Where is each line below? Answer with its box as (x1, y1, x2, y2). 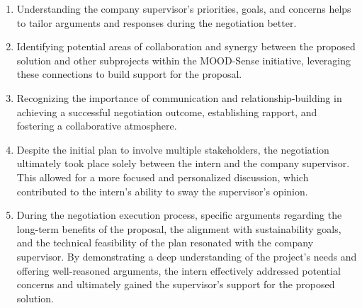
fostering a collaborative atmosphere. (16, 118, 177, 133)
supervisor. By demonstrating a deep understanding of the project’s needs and (16, 249, 357, 263)
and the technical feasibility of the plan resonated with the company (16, 235, 314, 250)
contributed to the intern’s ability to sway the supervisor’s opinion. (16, 183, 308, 198)
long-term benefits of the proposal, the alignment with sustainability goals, (16, 221, 341, 236)
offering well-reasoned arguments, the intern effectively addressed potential (16, 263, 341, 278)
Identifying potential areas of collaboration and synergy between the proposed (16, 39, 356, 54)
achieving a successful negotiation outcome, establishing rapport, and (16, 104, 317, 119)
